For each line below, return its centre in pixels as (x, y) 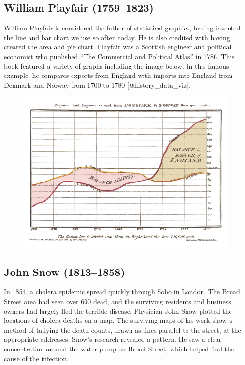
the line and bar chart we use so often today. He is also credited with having (117, 37)
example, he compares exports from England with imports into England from (118, 75)
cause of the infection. (36, 358)
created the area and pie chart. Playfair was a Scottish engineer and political (118, 47)
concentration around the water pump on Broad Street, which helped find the (119, 348)
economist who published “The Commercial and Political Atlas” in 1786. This (119, 56)
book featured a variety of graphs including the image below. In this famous (116, 66)
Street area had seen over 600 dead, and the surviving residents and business (117, 301)
